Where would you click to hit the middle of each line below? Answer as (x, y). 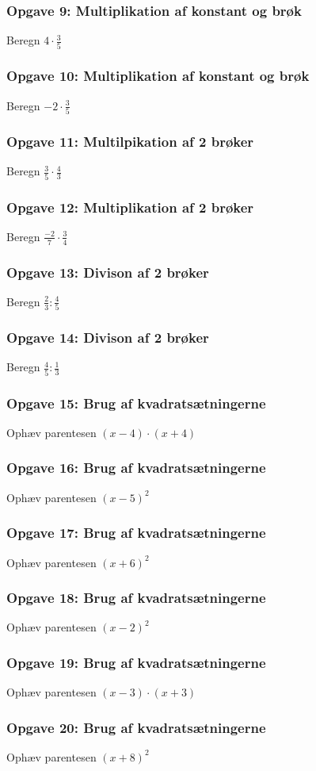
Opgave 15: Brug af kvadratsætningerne (136, 403)
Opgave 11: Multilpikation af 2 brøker (130, 141)
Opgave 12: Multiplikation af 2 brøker (130, 207)
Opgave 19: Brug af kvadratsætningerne (136, 662)
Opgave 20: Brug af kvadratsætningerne (136, 727)
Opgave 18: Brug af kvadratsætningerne (136, 598)
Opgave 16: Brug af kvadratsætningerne (136, 468)
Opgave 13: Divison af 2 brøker (108, 272)
